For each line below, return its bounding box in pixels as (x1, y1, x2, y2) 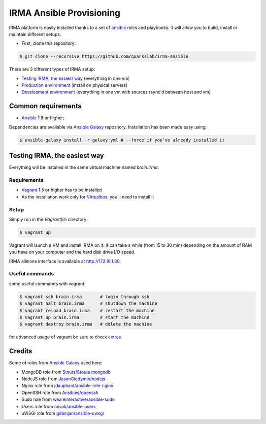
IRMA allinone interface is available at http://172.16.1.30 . (9, 258, 121, 264)
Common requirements (9, 102, 82, 110)
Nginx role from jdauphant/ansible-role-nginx (21, 383, 113, 389)
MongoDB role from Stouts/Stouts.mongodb (21, 369, 111, 375)
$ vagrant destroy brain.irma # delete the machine (19, 322, 152, 327)
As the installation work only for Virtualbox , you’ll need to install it (21, 194, 154, 199)
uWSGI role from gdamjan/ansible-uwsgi (21, 410, 104, 416)
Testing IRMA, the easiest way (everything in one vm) (21, 75, 130, 81)
